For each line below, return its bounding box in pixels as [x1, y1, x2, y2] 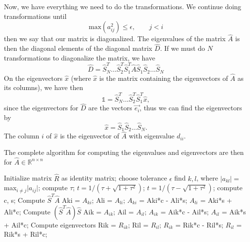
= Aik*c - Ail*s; [160, 206, 209, 216]
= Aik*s [221, 206, 246, 216]
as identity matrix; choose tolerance [61, 173, 167, 183]
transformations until [4, 11, 67, 21]
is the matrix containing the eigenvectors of [99, 73, 228, 83]
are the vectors [88, 103, 132, 113]
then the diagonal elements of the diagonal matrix [4, 43, 153, 53]
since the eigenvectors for [4, 103, 78, 113]
